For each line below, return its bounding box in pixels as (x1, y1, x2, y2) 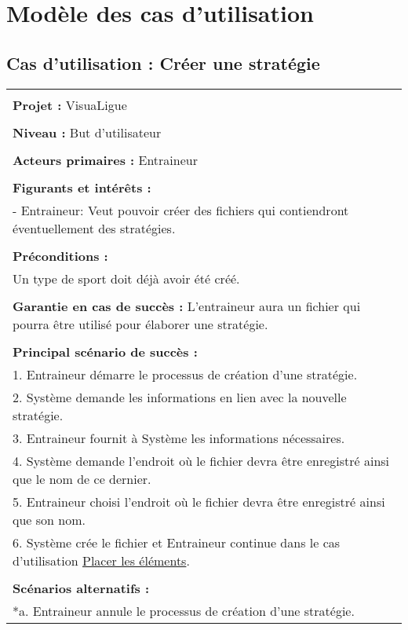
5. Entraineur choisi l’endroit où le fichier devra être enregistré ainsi (13, 492, 385, 511)
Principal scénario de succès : (13, 342, 198, 361)
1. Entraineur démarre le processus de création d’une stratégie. (13, 364, 358, 383)
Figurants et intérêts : (13, 178, 151, 196)
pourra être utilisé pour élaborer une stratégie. (13, 314, 268, 333)
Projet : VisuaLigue (13, 95, 127, 114)
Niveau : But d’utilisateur (13, 123, 162, 141)
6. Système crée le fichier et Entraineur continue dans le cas (13, 533, 341, 551)
